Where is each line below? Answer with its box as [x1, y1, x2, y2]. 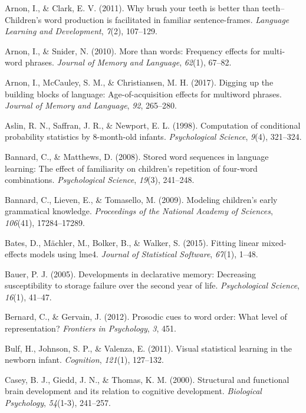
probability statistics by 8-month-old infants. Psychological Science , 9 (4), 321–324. [5, 130, 302, 143]
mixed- [262, 236, 287, 248]
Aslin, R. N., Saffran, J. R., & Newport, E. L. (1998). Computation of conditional [5, 119, 301, 131]
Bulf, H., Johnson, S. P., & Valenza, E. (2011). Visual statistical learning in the [5, 342, 292, 354]
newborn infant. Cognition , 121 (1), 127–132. [5, 353, 164, 366]
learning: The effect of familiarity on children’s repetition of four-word [5, 162, 258, 174]
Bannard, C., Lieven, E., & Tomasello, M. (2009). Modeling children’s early [5, 193, 278, 205]
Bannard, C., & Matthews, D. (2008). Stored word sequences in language [5, 150, 269, 162]
